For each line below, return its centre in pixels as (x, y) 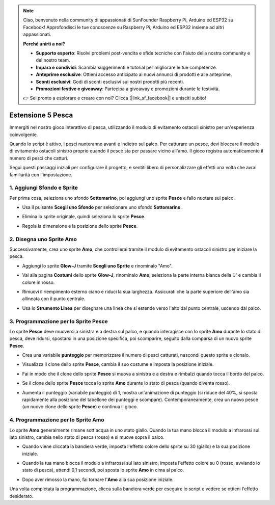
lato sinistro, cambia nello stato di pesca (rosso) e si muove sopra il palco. (87, 437)
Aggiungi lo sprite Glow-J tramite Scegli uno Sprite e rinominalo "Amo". (97, 265)
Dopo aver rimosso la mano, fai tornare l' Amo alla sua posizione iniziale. (98, 480)
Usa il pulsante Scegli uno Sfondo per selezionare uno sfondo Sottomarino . (102, 207)
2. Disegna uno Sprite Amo (43, 239)
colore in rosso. (38, 282)
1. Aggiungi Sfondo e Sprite (44, 188)
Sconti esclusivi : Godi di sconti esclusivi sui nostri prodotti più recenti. (110, 82)
